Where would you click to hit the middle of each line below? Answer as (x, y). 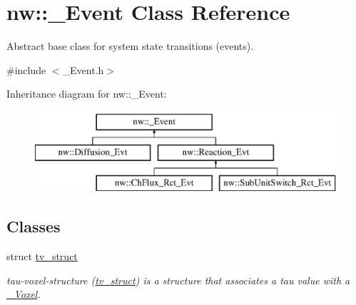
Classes (34, 226)
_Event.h (83, 69)
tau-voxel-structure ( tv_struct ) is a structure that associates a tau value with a (178, 280)
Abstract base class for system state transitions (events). (130, 46)
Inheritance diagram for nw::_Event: (87, 94)
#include (26, 69)
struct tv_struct (42, 256)
